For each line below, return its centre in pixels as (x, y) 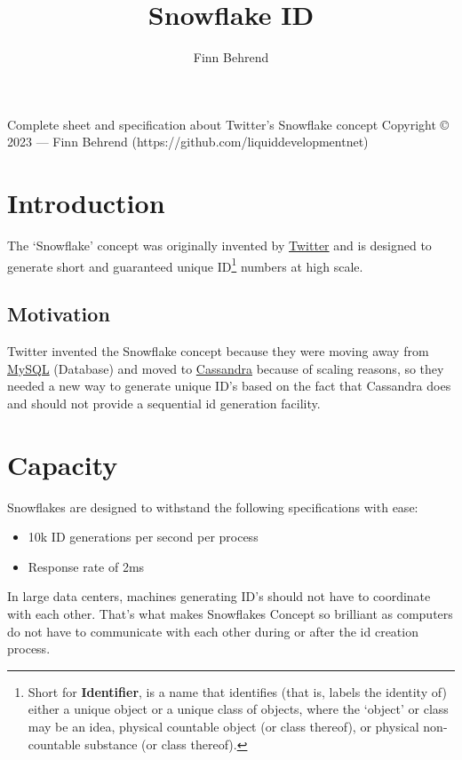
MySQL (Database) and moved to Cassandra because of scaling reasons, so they (226, 368)
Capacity (63, 464)
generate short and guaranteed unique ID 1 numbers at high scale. (185, 265)
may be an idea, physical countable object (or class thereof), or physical (223, 726)
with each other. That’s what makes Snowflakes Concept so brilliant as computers (230, 613)
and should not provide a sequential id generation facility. (164, 403)
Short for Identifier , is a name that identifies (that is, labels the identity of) (237, 691)
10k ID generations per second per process (143, 537)
